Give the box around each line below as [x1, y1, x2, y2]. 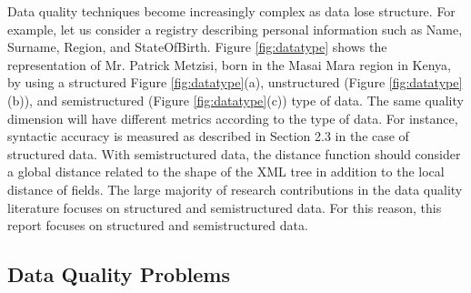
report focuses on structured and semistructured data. [7, 216, 308, 235]
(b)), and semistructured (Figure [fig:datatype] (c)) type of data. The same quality [7, 90, 464, 109]
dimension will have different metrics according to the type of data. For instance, [7, 108, 458, 127]
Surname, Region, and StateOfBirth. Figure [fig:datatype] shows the [7, 37, 387, 56]
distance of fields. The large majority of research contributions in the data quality [7, 179, 463, 198]
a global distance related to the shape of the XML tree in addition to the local [7, 162, 445, 181]
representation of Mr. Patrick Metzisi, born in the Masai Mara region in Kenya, [7, 55, 452, 74]
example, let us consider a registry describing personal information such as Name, [7, 19, 463, 38]
